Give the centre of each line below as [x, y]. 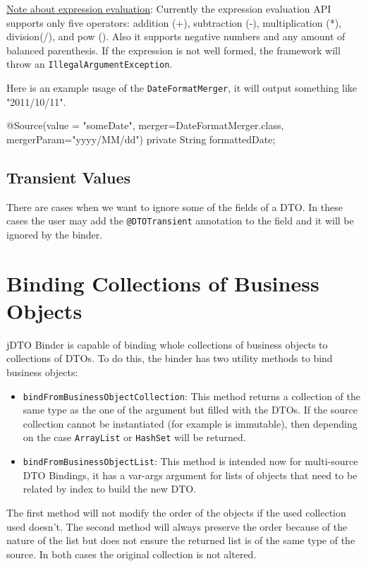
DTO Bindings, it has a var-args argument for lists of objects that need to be [190, 475]
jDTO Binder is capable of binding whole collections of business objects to [167, 344]
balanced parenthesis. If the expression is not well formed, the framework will [173, 50]
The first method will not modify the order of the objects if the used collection [176, 512]
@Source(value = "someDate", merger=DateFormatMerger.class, [145, 125]
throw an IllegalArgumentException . [90, 64]
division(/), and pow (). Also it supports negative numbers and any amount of [176, 36]
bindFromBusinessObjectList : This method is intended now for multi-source [190, 461]
